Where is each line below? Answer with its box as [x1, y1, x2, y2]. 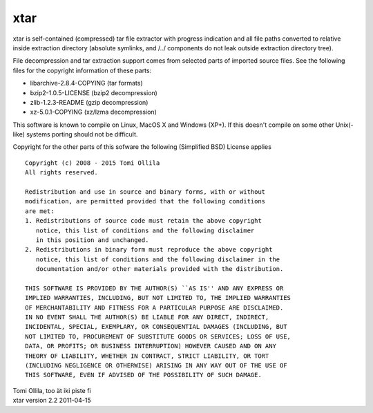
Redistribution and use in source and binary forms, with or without [25, 188, 266, 196]
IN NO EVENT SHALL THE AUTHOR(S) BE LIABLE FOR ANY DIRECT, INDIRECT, [25, 314, 269, 321]
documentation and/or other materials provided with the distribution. [35, 265, 284, 273]
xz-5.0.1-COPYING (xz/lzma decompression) [30, 108, 157, 117]
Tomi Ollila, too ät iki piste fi [12, 386, 91, 394]
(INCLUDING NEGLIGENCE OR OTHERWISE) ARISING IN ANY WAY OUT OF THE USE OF [25, 362, 287, 370]
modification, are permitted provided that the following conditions [25, 197, 266, 205]
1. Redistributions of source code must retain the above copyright [25, 217, 262, 225]
